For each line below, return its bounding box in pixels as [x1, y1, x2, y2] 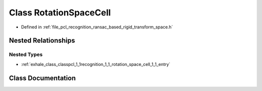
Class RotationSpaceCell [9, 7, 111, 18]
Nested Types [9, 51, 43, 58]
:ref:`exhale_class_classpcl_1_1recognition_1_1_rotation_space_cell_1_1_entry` [21, 61, 171, 67]
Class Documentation [9, 74, 76, 82]
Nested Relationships [9, 37, 75, 45]
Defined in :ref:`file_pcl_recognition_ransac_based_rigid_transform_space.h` [21, 24, 173, 30]
